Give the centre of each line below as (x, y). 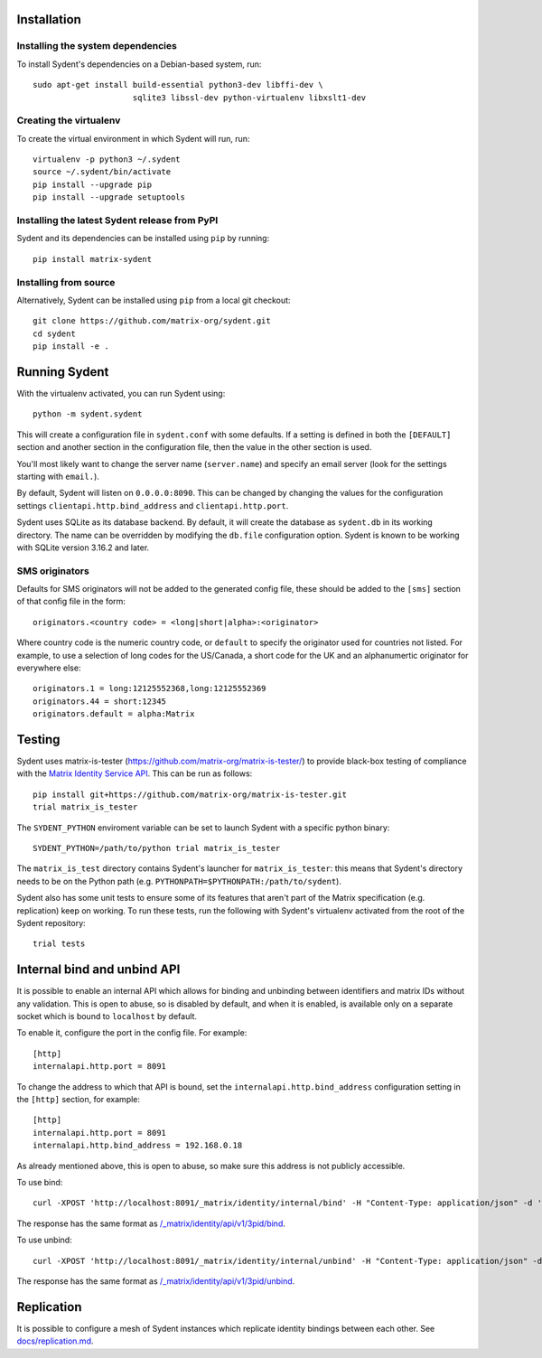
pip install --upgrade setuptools (109, 197)
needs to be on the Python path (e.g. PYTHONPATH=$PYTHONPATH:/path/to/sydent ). (179, 881)
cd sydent (54, 333)
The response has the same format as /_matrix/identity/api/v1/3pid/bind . (151, 1223)
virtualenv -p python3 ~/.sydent (107, 159)
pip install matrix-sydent (93, 259)
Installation (49, 19)
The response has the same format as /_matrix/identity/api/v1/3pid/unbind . (156, 1281)
